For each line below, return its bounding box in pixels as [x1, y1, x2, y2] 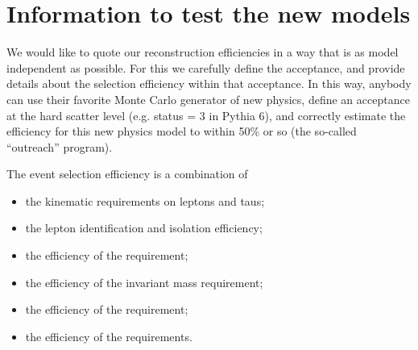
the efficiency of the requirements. [25, 327, 192, 344]
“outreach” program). [6, 138, 113, 155]
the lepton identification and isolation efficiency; [25, 219, 263, 236]
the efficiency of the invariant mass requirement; [25, 273, 263, 290]
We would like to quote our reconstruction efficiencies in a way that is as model [6, 44, 399, 60]
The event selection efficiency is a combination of [6, 165, 248, 182]
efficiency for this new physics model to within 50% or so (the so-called [6, 123, 357, 140]
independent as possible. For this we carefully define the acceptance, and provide [6, 59, 405, 76]
